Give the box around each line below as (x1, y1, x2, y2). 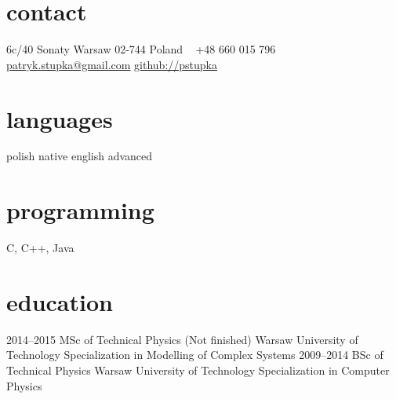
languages (6, 102, 113, 134)
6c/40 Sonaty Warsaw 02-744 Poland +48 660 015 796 (6, 41, 276, 57)
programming (6, 194, 154, 226)
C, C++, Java (6, 240, 74, 256)
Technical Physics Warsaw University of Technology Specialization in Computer (6, 362, 390, 379)
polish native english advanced (6, 148, 153, 164)
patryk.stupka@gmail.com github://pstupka (6, 56, 218, 72)
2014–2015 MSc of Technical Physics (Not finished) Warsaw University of (6, 331, 358, 347)
